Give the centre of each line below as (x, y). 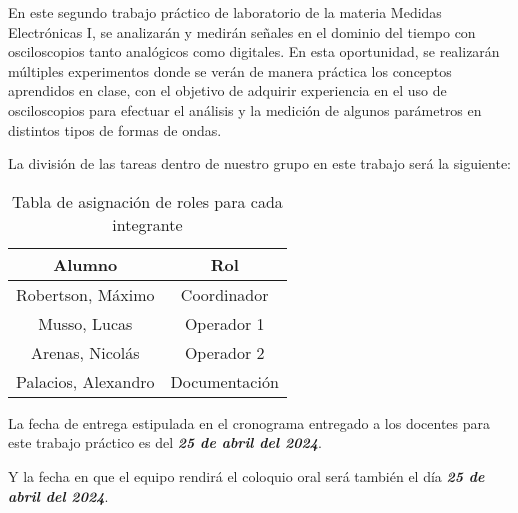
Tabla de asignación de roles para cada (147, 201)
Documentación (224, 381)
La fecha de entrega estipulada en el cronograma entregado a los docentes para (249, 422)
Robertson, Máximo (85, 294)
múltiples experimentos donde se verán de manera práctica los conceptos (230, 70)
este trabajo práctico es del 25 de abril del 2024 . (165, 442)
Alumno (85, 264)
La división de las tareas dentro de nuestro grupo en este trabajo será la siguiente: (260, 163)
